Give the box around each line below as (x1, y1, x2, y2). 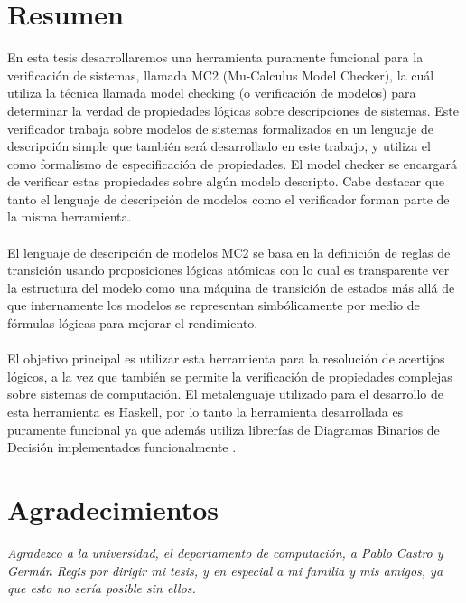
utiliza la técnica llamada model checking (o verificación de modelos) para (7, 83, 416, 102)
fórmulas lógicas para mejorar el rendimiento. (7, 314, 258, 333)
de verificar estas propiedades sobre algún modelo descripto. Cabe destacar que (7, 172, 445, 191)
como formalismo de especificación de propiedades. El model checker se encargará (7, 154, 458, 173)
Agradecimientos (7, 490, 219, 527)
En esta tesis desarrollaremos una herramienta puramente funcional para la (7, 48, 424, 67)
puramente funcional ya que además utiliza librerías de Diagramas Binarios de (7, 419, 440, 438)
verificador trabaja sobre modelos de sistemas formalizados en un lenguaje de (7, 118, 433, 137)
